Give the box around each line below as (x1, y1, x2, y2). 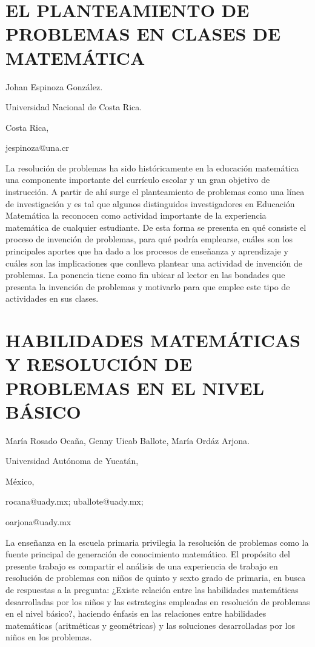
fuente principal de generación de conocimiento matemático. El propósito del (5, 548, 290, 560)
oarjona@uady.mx (5, 516, 71, 528)
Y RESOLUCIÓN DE (5, 351, 193, 376)
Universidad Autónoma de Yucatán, (5, 454, 139, 467)
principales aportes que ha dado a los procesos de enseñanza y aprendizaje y (5, 245, 288, 257)
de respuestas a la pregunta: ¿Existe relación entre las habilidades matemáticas (5, 583, 299, 596)
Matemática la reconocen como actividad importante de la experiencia (5, 209, 267, 222)
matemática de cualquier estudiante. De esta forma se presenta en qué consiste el (5, 221, 307, 233)
